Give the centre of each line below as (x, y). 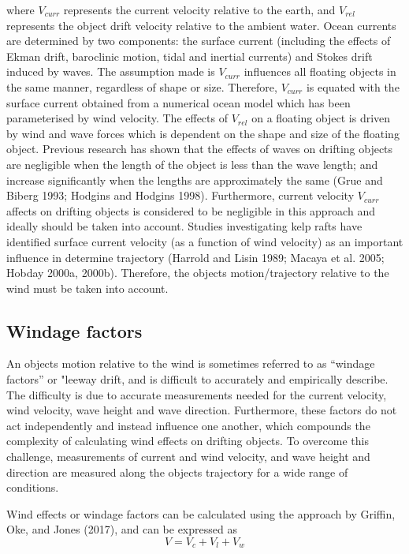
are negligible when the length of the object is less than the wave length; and (192, 164)
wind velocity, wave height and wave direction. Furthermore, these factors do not (202, 410)
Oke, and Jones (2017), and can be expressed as (122, 529)
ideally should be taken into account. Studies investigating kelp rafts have (184, 226)
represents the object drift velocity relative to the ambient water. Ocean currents (201, 25)
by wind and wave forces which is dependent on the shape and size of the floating (203, 133)
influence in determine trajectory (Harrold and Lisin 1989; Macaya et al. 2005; (195, 257)
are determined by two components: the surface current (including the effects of (199, 41)
